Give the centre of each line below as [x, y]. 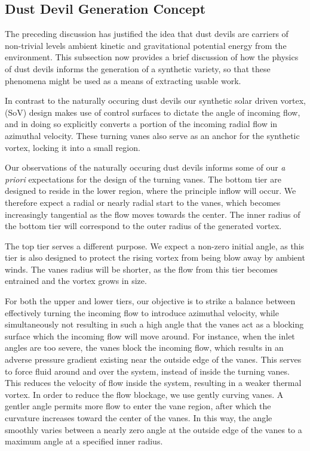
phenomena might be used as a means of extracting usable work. [123, 80]
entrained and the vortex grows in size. [76, 281]
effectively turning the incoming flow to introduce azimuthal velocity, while [142, 312]
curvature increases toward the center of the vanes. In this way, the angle [139, 418]
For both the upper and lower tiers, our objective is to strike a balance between [150, 301]
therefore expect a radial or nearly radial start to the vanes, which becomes [143, 202]
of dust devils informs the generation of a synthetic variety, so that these [138, 68]
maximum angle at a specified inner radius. [84, 441]
